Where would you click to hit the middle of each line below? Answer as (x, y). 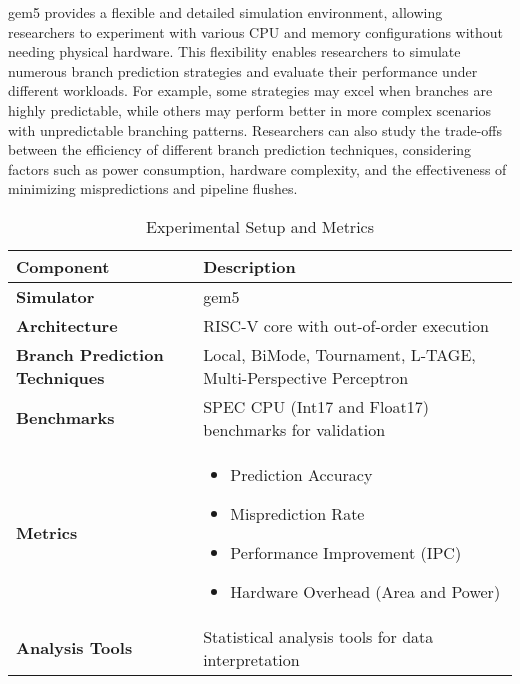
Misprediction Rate (297, 513)
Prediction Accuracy (301, 474)
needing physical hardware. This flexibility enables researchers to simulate (234, 51)
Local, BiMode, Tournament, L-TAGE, (339, 354)
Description (249, 266)
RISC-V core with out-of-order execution (346, 325)
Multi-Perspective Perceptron (306, 377)
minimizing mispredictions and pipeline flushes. (153, 188)
